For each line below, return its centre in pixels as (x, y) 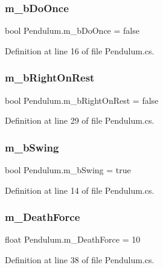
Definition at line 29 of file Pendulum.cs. (80, 120)
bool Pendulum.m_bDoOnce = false (72, 30)
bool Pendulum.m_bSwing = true (68, 170)
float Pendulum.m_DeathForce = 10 (73, 239)
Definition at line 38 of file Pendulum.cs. (80, 260)
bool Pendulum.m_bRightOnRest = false (82, 100)
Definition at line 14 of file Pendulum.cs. (80, 190)
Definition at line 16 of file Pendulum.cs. (80, 50)
